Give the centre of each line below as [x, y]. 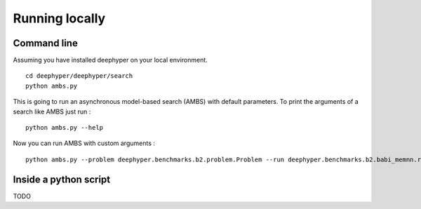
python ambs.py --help [65, 128]
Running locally [59, 18]
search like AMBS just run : [52, 112]
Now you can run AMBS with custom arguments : [84, 143]
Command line [46, 43]
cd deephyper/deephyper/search [79, 76]
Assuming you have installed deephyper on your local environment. [111, 60]
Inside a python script [62, 179]
